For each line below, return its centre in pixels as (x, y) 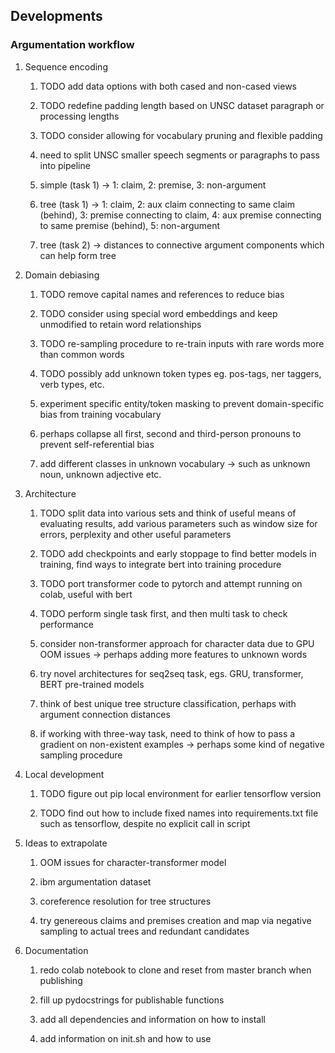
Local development (64, 774)
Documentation (56, 950)
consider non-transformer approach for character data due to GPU (177, 643)
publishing (61, 980)
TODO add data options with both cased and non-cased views (168, 86)
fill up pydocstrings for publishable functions (132, 1000)
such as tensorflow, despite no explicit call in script (145, 823)
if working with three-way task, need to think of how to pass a (167, 733)
